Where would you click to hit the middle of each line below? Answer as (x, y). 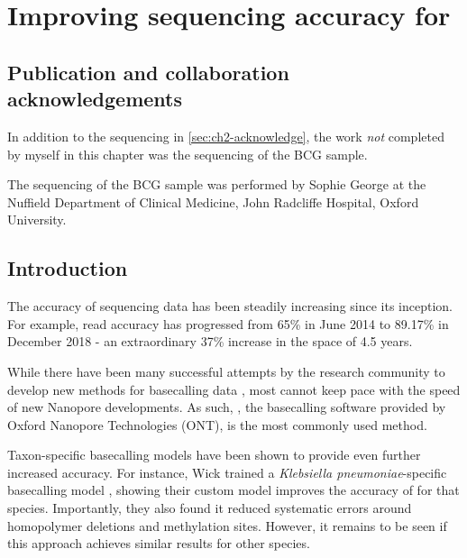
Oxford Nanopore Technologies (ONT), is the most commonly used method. (217, 424)
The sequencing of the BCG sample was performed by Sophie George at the (217, 184)
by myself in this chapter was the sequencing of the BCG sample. (188, 154)
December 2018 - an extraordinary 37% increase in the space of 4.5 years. (210, 341)
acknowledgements (95, 99)
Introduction (68, 268)
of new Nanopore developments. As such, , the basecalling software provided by (227, 407)
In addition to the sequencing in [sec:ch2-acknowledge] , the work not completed (226, 136)
